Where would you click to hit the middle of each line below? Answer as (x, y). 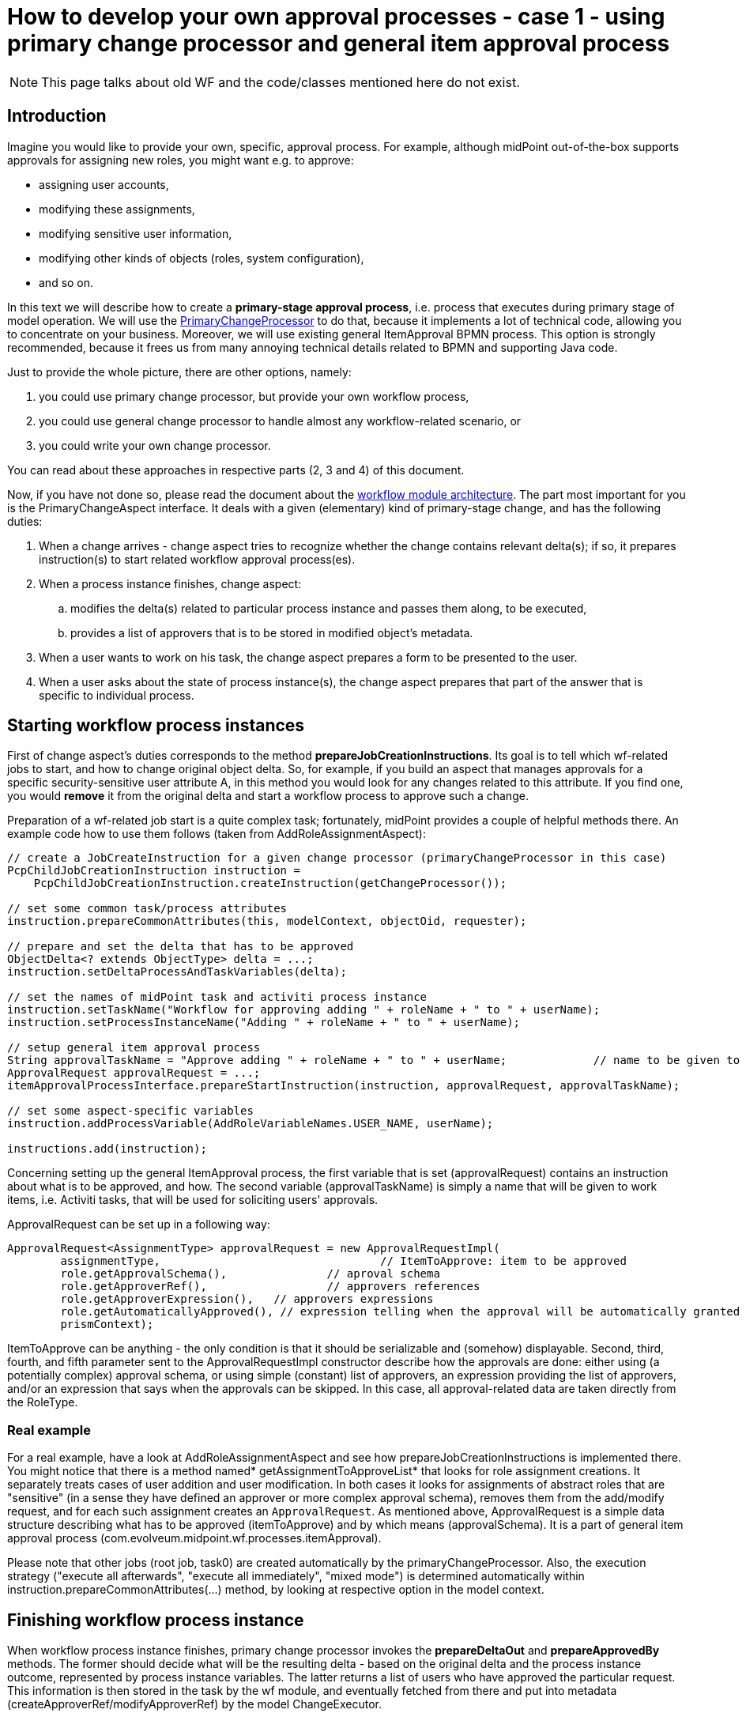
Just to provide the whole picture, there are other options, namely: (179, 372)
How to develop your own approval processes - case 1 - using (336, 17)
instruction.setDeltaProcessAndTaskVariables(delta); (177, 972)
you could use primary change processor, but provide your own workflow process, (254, 396)
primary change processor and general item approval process (339, 43)
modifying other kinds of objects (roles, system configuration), (202, 258)
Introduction (57, 116)
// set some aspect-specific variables (130, 1111)
